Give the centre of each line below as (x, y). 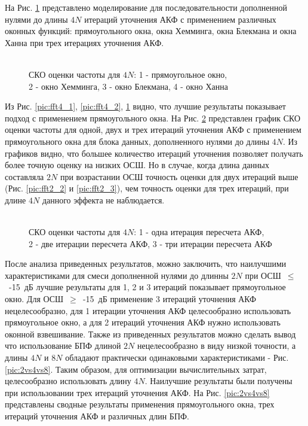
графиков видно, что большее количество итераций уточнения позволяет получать (154, 153)
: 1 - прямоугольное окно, (181, 74)
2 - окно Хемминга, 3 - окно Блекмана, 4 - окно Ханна (128, 86)
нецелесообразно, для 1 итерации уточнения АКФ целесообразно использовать (148, 310)
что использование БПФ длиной (63, 346)
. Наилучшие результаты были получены (218, 381)
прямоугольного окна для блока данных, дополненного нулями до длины (137, 141)
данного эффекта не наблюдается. (103, 200)
